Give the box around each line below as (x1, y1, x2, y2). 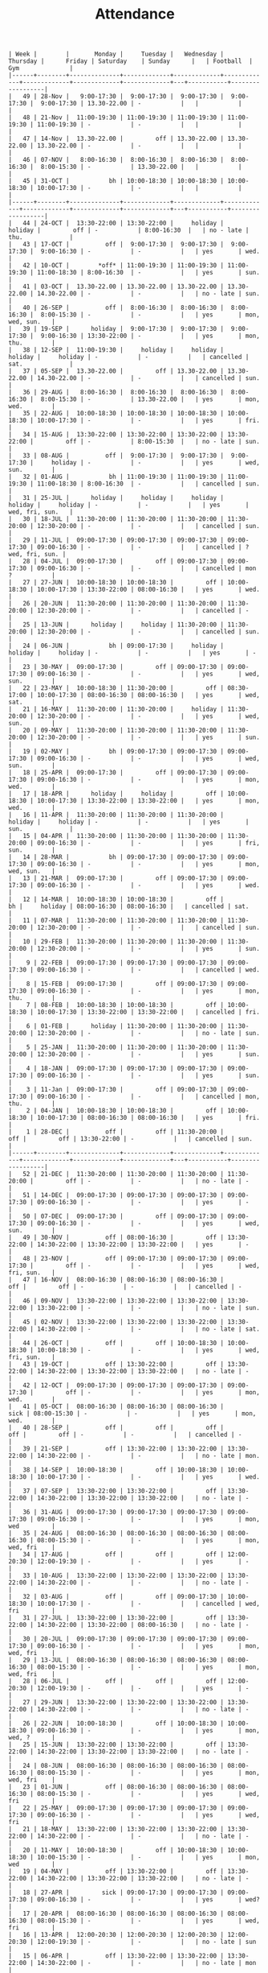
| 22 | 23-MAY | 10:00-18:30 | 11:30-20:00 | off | (8, 684, 225, 692)
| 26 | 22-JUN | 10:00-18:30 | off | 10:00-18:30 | (8, 1719, 225, 1727)
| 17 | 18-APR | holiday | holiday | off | (8, 790, 225, 798)
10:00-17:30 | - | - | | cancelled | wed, (37, 1599, 261, 1608)
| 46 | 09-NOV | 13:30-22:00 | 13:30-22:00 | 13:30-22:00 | (8, 1297, 225, 1305)
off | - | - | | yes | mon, (65, 1389, 261, 1397)
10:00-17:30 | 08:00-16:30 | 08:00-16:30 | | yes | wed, (37, 691, 261, 700)
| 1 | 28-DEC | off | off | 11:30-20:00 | (8, 1128, 225, 1136)
